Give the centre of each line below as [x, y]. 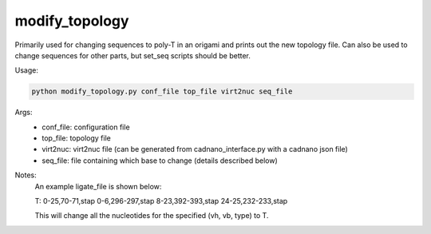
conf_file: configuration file [86, 127]
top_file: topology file [76, 138]
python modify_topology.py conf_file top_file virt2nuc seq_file [162, 91]
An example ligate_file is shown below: [98, 186]
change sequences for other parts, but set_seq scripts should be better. [133, 55]
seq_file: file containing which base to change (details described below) [160, 161]
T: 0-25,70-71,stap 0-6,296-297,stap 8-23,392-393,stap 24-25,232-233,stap [161, 201]
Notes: [26, 175]
